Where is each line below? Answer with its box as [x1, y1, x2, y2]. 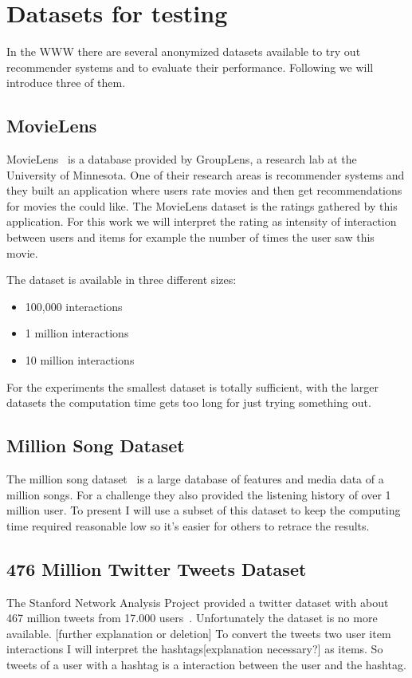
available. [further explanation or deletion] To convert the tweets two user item [6, 625, 391, 641]
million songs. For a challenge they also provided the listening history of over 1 [6, 486, 391, 503]
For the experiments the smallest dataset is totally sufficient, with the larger [6, 378, 379, 395]
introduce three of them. [6, 74, 126, 91]
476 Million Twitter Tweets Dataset [6, 556, 307, 581]
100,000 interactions [25, 298, 123, 314]
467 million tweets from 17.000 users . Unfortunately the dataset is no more [6, 609, 378, 626]
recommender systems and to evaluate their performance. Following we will [6, 58, 374, 75]
